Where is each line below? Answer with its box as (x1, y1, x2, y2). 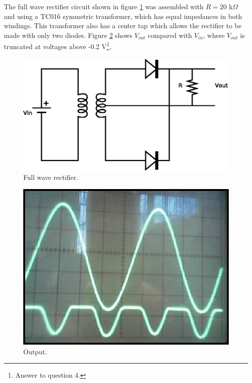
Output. (23, 346, 47, 356)
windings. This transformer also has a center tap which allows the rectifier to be (4, 20, 242, 31)
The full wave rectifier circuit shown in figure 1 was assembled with (4, 1, 204, 11)
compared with (148, 30, 192, 40)
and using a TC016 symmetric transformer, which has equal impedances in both (4, 11, 242, 21)
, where (203, 30, 225, 40)
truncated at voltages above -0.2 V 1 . (4, 40, 111, 52)
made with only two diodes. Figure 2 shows (4, 30, 132, 40)
